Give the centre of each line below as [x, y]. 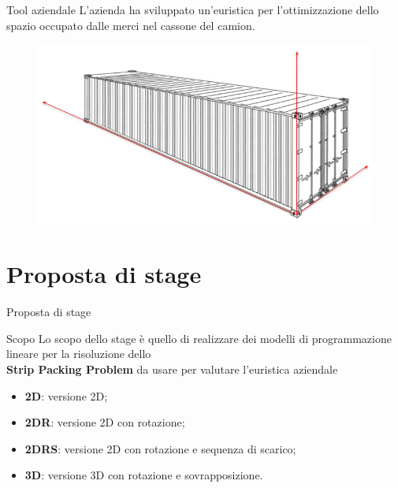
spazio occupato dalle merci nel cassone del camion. [131, 25]
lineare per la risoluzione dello [79, 354]
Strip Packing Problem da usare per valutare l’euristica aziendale [172, 369]
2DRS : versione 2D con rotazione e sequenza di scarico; [160, 448]
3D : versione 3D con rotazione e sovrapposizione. [144, 475]
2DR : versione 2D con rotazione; [105, 422]
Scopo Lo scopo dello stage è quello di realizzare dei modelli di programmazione [199, 338]
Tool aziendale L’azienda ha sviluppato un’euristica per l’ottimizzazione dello [193, 9]
